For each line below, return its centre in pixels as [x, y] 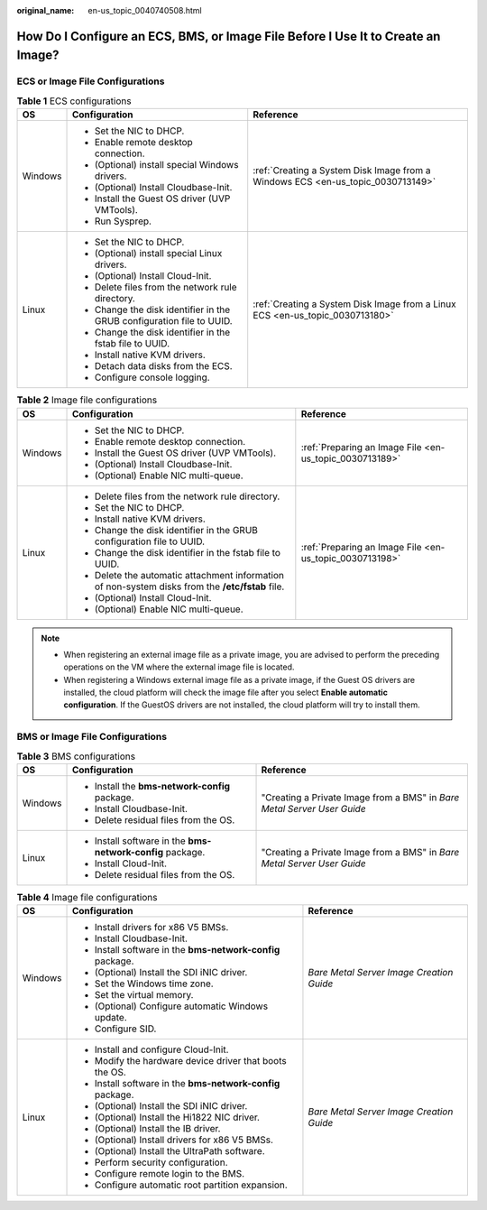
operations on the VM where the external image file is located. [179, 667]
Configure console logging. [152, 377]
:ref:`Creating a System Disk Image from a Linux [354, 304]
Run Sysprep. [123, 221]
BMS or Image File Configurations [92, 737]
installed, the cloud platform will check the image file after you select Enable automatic [225, 693]
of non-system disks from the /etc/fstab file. [189, 587]
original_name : [46, 10]
